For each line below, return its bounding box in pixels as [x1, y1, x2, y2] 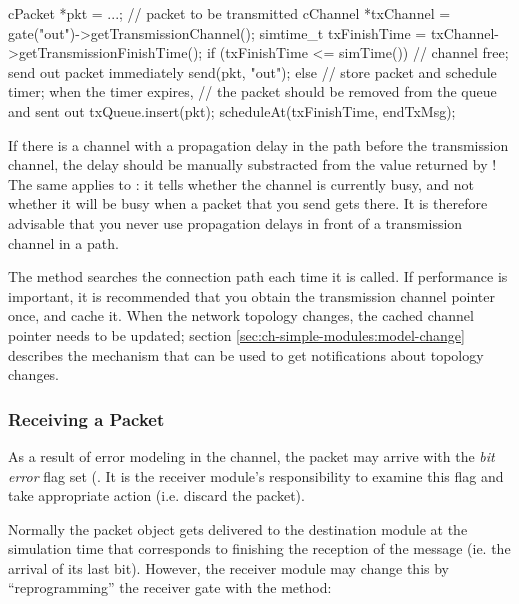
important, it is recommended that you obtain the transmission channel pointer [8, 285, 495, 306]
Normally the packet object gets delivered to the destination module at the [8, 518, 468, 539]
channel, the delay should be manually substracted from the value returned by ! [8, 154, 497, 175]
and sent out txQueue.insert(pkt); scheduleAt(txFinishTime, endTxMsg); [8, 100, 456, 121]
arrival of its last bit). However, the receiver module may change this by [8, 557, 449, 578]
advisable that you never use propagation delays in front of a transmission [8, 212, 463, 233]
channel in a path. [8, 232, 119, 253]
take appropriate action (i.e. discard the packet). [8, 485, 305, 506]
